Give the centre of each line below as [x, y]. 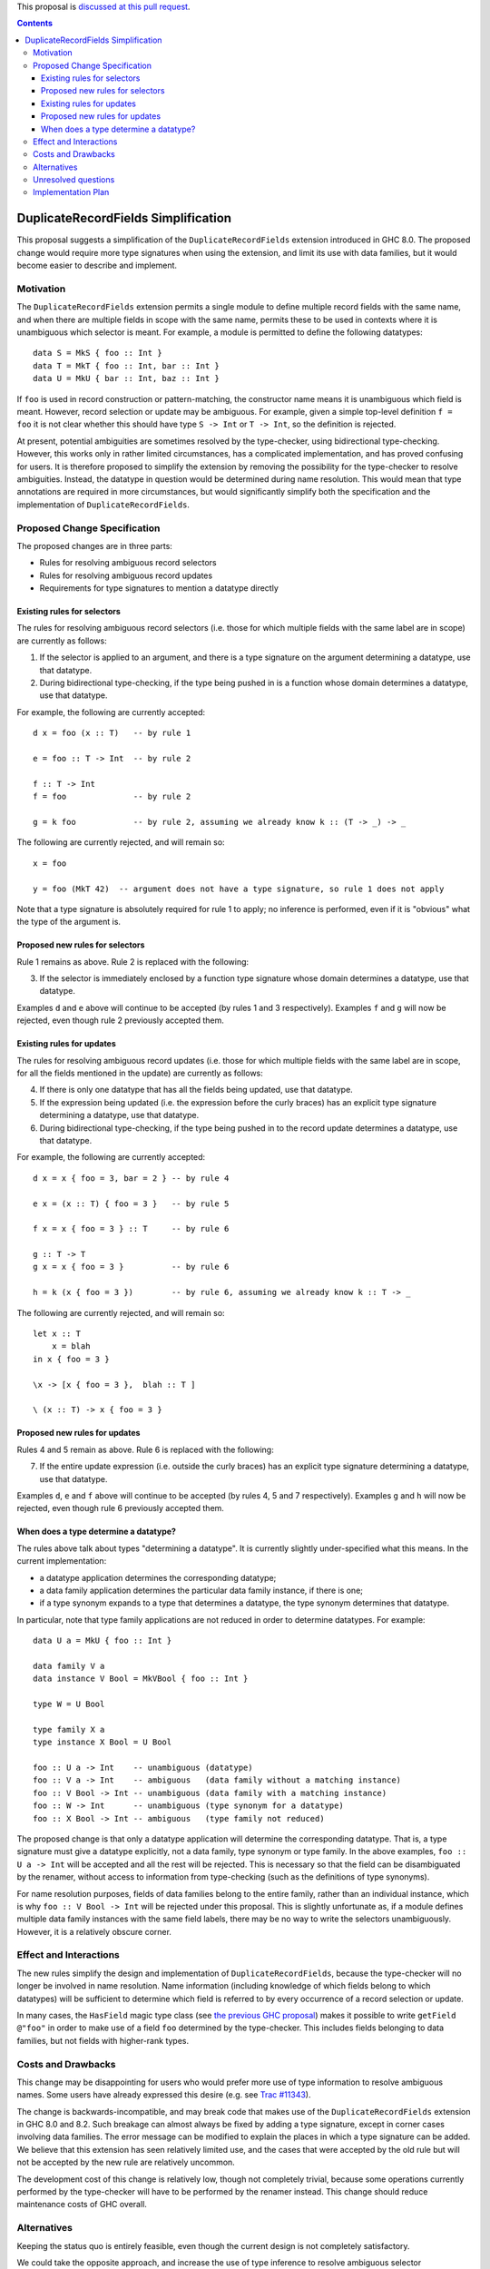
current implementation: [62, 1561]
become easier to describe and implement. [97, 265]
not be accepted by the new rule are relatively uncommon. [126, 2162]
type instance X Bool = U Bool [103, 1742]
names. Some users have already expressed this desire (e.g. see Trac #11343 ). [164, 2095]
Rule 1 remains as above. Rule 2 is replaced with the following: [133, 961]
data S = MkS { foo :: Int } [98, 353]
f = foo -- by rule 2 [112, 797]
